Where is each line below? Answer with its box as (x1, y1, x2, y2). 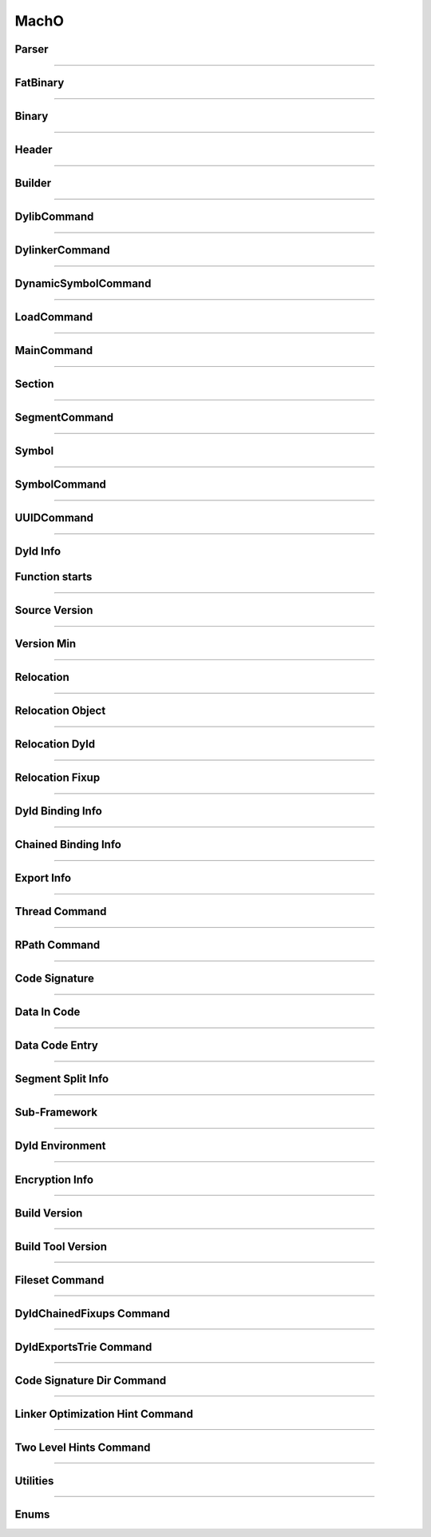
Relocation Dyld (14, 738, 96, 751)
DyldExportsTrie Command (14, 1340, 152, 1354)
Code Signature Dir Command (14, 1373, 167, 1387)
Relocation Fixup (14, 771, 101, 785)
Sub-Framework (14, 1105, 98, 1119)
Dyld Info (14, 544, 61, 559)
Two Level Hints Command (14, 1440, 151, 1454)
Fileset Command (14, 1273, 105, 1287)
